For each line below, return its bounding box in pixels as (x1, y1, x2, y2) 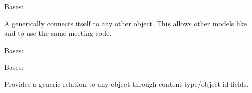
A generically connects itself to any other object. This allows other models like (4, 18, 247, 28)
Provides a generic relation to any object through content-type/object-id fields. (4, 78, 249, 89)
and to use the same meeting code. (4, 28, 112, 38)
